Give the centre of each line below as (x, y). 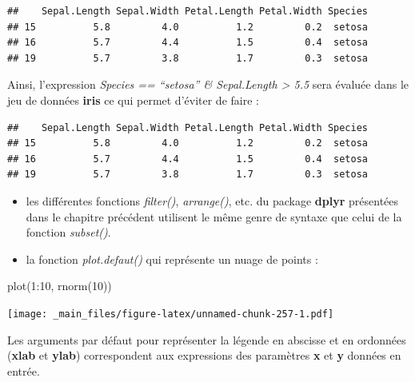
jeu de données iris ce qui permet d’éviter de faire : (133, 99)
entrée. (24, 370)
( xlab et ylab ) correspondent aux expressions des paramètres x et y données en (204, 355)
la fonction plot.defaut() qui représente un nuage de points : (172, 259)
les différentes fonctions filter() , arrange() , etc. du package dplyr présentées (212, 200)
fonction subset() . (68, 232)
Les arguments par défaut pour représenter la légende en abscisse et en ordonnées (207, 339)
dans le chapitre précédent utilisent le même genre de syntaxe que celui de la (214, 216)
